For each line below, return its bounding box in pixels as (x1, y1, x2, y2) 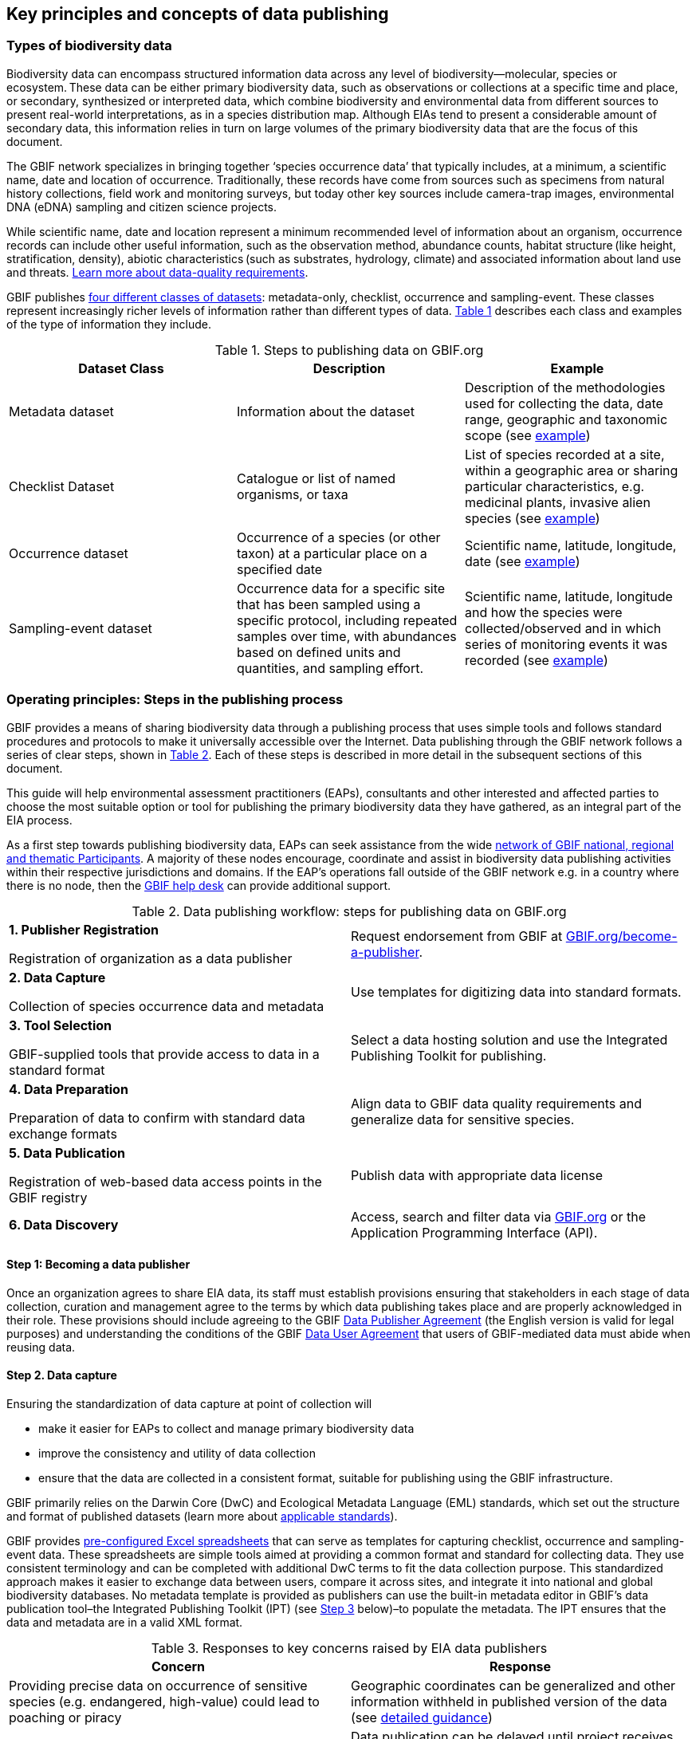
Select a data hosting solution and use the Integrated (351, 1031, 668, 1048)
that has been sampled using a (236, 596, 421, 612)
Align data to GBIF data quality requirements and (351, 1095, 642, 1111)
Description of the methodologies (464, 379, 666, 395)
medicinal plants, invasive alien (464, 494, 651, 510)
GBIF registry (9, 1189, 88, 1206)
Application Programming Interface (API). (351, 1224, 598, 1241)
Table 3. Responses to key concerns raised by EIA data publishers (151, 1639, 548, 1656)
